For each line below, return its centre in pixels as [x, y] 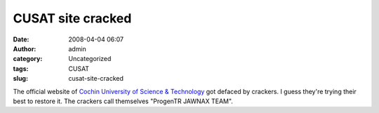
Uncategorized [90, 59]
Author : [25, 48]
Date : [21, 39]
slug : [20, 79]
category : [28, 59]
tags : [21, 68]
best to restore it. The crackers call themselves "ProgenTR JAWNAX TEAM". [123, 101]
